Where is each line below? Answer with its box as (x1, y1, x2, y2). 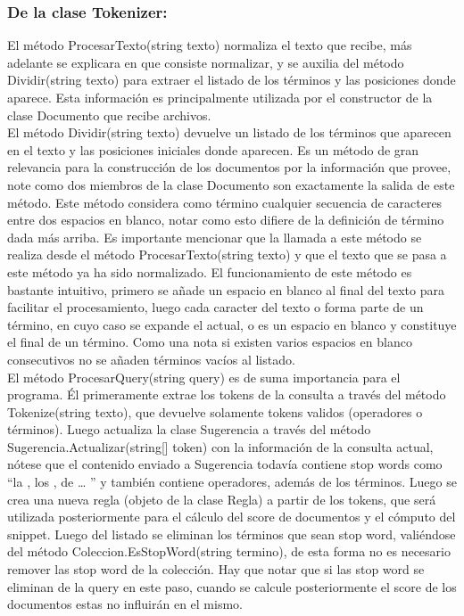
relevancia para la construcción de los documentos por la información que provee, (7, 158, 452, 177)
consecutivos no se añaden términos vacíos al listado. (7, 349, 295, 368)
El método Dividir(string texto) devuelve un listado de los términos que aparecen (7, 123, 452, 142)
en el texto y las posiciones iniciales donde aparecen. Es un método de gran (7, 140, 419, 159)
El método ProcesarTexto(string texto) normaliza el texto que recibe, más (7, 36, 412, 54)
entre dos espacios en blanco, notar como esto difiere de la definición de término (7, 210, 444, 229)
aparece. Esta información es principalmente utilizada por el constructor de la (7, 88, 433, 106)
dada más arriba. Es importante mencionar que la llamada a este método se (7, 227, 422, 246)
